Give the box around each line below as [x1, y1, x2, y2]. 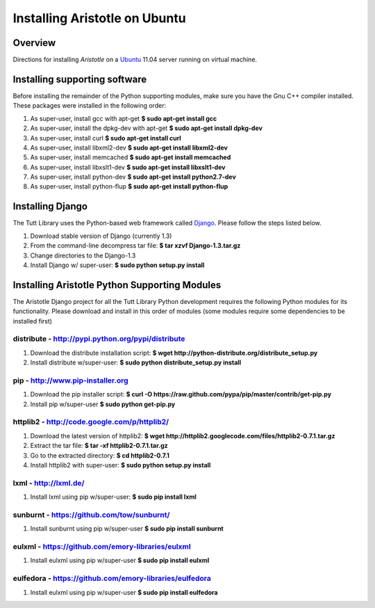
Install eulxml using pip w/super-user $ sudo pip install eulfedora [30, 588, 218, 596]
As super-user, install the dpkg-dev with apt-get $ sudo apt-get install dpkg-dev [30, 124, 263, 132]
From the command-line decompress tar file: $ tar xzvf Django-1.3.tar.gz [30, 241, 241, 250]
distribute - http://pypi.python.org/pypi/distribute [12, 334, 185, 344]
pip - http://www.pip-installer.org [12, 376, 128, 385]
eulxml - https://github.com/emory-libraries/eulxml [12, 542, 191, 552]
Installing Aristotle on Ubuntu [12, 10, 187, 26]
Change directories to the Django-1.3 [30, 251, 136, 259]
